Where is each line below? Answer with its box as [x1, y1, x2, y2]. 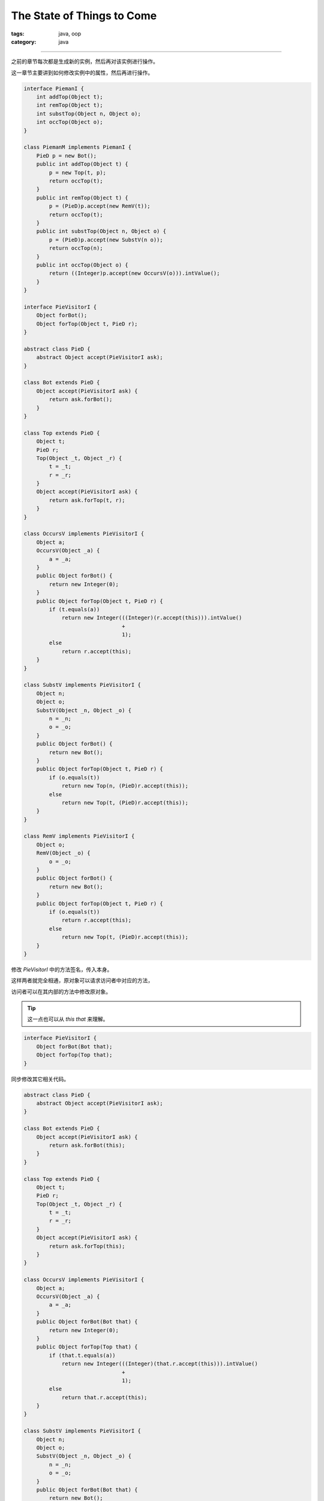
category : [11, 38, 37, 45]
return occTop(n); [49, 245, 103, 252]
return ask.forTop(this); [49, 1243, 125, 1249]
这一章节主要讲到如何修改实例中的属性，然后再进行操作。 [11, 69, 153, 76]
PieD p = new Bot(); [36, 152, 97, 159]
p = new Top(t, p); [49, 169, 106, 176]
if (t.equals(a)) [49, 606, 100, 612]
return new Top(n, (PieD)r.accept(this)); [61, 782, 188, 790]
